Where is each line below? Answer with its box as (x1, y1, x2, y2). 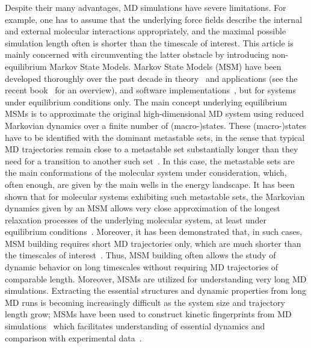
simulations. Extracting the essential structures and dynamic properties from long (5, 284, 307, 297)
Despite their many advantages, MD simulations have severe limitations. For (5, 1, 286, 13)
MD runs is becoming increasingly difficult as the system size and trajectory (5, 296, 285, 308)
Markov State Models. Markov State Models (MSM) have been (49, 60, 282, 72)
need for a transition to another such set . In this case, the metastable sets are (5, 154, 295, 167)
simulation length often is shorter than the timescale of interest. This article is (5, 36, 294, 49)
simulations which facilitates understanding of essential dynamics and (5, 320, 265, 332)
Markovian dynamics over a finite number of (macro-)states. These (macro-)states (5, 119, 307, 131)
